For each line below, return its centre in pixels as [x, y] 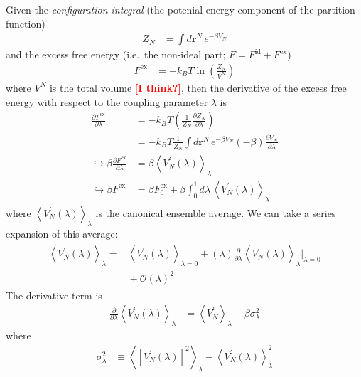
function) [26, 23]
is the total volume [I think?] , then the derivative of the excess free [198, 87]
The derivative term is [54, 295]
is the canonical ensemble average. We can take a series [216, 212]
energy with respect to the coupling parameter [107, 101]
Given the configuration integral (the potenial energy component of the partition [180, 9]
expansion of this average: [62, 233]
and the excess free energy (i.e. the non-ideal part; [116, 54]
